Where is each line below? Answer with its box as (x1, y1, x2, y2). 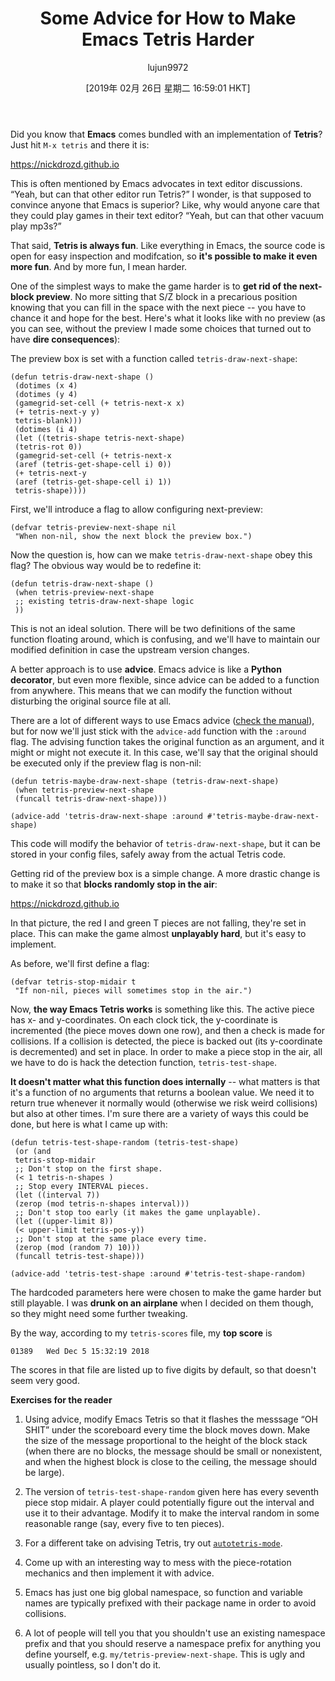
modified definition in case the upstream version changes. (10, 643, 250, 656)
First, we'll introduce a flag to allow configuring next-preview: (10, 503, 263, 515)
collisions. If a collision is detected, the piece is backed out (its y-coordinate (10, 1035, 323, 1047)
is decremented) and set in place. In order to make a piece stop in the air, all (10, 1045, 323, 1057)
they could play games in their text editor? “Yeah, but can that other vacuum (10, 209, 324, 221)
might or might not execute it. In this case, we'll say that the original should (10, 746, 319, 758)
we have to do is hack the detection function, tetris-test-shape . (10, 1056, 278, 1068)
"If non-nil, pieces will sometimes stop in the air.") (14, 985, 253, 996)
